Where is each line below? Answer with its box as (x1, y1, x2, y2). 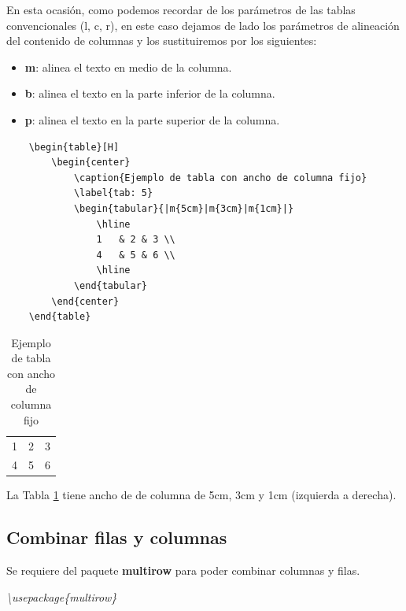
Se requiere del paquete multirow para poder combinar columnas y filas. (6, 562, 360, 579)
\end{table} (28, 311, 91, 323)
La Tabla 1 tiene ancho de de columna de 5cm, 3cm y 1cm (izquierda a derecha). (6, 487, 397, 503)
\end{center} (51, 295, 120, 307)
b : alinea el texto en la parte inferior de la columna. (24, 85, 275, 102)
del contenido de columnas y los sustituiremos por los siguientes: (6, 32, 317, 49)
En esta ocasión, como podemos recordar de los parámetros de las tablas (6, 2, 356, 17)
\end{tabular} (73, 280, 147, 291)
